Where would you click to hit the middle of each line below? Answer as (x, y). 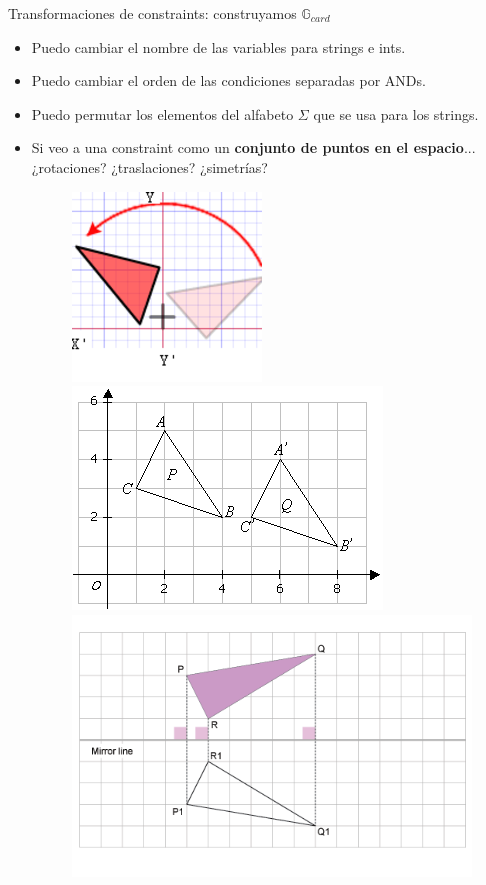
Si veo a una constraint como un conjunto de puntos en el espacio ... (253, 147)
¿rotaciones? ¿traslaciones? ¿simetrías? (149, 166)
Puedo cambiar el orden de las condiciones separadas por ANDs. (228, 80)
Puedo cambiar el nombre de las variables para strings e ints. (218, 46)
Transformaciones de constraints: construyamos (152, 13)
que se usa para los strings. (396, 113)
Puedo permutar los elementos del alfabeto (162, 113)
